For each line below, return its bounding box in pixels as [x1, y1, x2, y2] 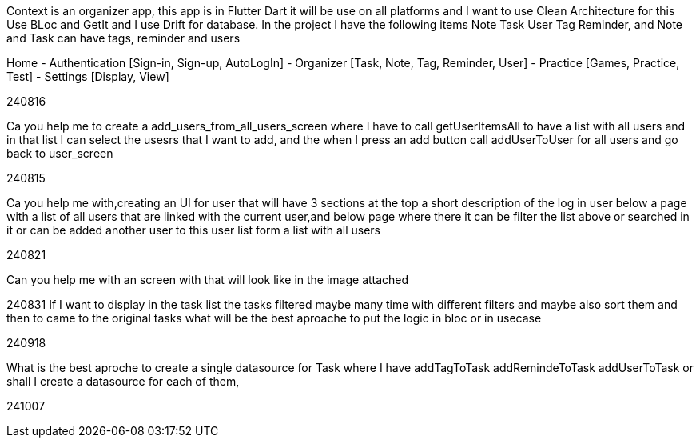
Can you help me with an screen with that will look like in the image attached [6, 273, 409, 286]
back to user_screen [6, 146, 113, 160]
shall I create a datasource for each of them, [6, 374, 240, 388]
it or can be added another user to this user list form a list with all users [6, 223, 380, 237]
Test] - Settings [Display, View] [6, 70, 169, 83]
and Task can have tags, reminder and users [6, 31, 241, 45]
